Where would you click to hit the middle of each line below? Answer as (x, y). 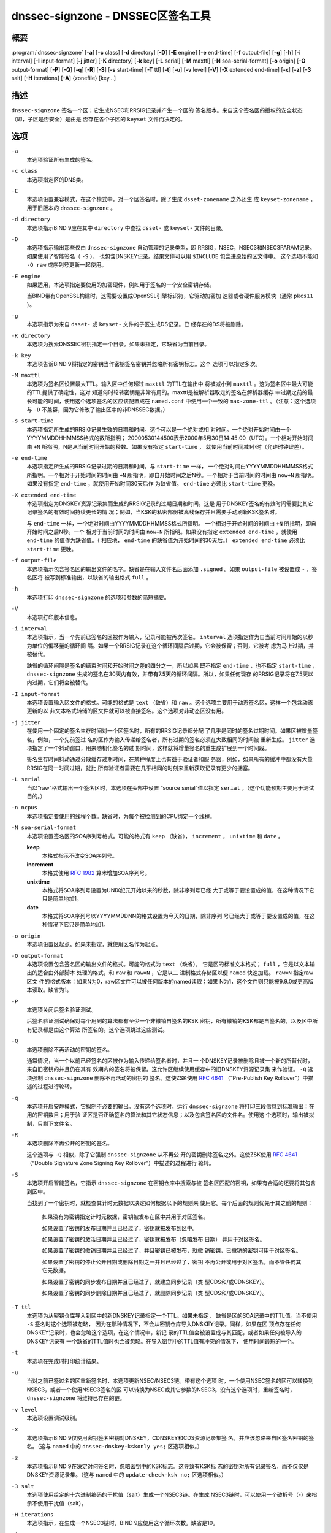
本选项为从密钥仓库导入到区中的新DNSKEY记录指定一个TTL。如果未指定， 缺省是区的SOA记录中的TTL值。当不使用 (172, 1315)
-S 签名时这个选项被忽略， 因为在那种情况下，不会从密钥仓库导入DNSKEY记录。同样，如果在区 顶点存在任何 (164, 1324)
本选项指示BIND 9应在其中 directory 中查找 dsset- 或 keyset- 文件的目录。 (127, 227)
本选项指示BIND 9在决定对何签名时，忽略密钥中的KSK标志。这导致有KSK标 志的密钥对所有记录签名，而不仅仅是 (168, 1466)
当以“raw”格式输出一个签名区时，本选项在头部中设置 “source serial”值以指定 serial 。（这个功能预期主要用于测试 (170, 787)
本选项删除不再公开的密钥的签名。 (70, 1143)
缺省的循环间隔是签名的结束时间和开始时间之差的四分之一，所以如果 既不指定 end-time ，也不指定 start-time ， (172, 665)
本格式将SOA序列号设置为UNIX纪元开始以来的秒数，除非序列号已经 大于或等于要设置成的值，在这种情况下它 (178, 890)
